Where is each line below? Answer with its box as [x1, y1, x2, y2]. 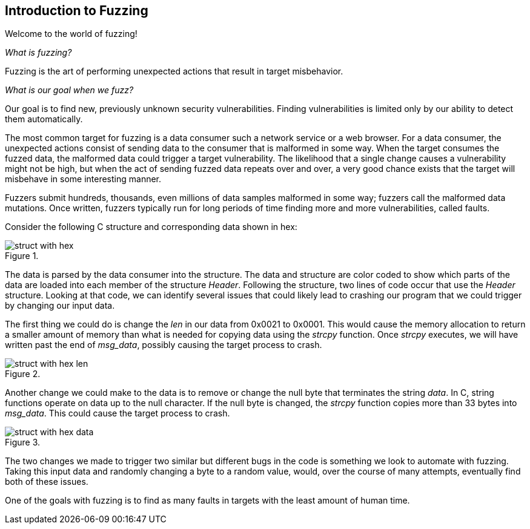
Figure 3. [5, 437, 41, 448]
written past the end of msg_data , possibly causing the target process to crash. [5, 340, 322, 350]
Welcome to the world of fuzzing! [5, 28, 137, 39]
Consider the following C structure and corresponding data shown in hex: [5, 222, 297, 232]
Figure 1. [5, 251, 39, 261]
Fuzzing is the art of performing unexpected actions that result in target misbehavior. [5, 66, 343, 77]
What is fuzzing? [5, 47, 72, 58]
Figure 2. [5, 369, 41, 379]
